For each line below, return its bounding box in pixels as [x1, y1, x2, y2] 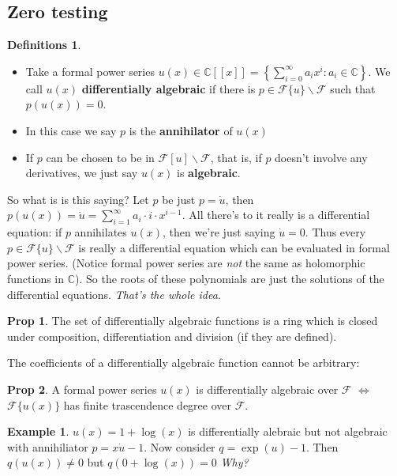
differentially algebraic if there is [81, 80, 256, 96]
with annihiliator [7, 438, 88, 455]
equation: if [7, 224, 62, 240]
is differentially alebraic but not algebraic [188, 423, 388, 440]
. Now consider [144, 438, 215, 455]
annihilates [74, 224, 127, 240]
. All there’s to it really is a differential [182, 206, 370, 223]
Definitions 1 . [7, 36, 81, 53]
